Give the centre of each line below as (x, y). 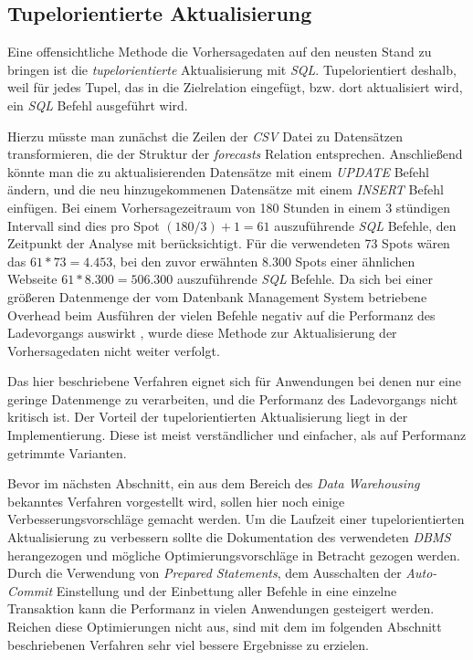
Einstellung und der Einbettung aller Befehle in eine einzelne (226, 590)
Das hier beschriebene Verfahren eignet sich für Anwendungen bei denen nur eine (234, 381)
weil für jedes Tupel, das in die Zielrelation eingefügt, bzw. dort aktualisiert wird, (235, 87)
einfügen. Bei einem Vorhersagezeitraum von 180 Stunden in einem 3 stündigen (229, 207)
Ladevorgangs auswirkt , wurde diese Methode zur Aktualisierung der (202, 333)
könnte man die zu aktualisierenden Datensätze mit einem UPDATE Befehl (219, 171)
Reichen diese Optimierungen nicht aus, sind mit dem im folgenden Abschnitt (225, 627)
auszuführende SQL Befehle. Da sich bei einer (305, 279)
